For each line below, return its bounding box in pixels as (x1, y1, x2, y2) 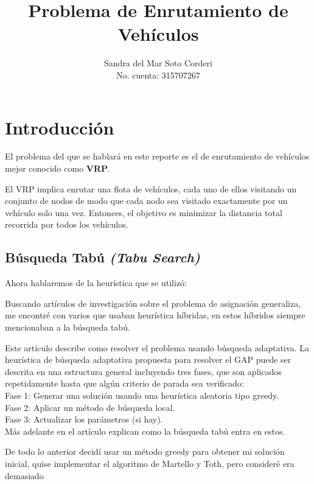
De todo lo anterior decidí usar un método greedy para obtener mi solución (5, 445, 285, 458)
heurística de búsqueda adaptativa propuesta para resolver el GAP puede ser (5, 353, 291, 366)
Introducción (5, 114, 114, 139)
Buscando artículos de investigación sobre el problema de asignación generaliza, (5, 296, 301, 309)
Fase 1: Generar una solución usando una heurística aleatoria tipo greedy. (5, 388, 279, 401)
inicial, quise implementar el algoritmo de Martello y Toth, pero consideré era (5, 457, 295, 469)
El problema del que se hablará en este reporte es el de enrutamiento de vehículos (5, 150, 310, 163)
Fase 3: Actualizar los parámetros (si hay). (5, 413, 163, 426)
